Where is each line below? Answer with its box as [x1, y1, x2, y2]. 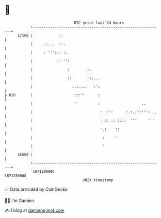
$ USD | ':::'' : [4, 92, 100, 98]
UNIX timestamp [82, 177, 113, 183]
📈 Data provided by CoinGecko [4, 186, 68, 192]
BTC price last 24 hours [74, 20, 124, 25]
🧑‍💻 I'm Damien [4, 198, 34, 203]
